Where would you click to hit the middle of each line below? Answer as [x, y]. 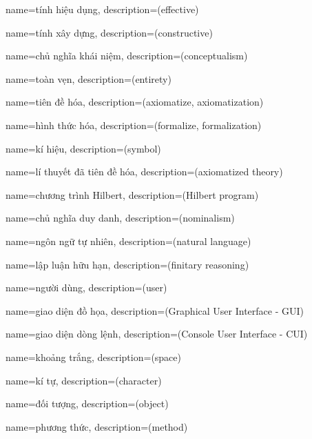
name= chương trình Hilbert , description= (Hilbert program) [132, 194]
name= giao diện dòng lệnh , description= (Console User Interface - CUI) [157, 334]
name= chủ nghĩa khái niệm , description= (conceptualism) [127, 56]
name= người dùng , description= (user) [86, 287]
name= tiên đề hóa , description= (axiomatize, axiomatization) [135, 102]
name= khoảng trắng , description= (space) [93, 357]
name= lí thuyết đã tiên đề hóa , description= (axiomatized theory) [144, 172]
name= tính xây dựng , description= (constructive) [109, 32]
